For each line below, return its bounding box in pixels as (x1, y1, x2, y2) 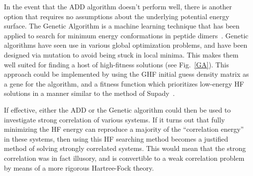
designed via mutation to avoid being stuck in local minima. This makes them (4, 49, 239, 59)
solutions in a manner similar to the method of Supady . (4, 88, 175, 98)
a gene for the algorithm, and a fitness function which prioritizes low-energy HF (4, 78, 244, 88)
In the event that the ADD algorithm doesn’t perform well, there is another (4, 1, 232, 11)
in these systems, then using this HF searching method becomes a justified (4, 133, 228, 144)
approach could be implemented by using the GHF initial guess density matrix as (4, 69, 249, 79)
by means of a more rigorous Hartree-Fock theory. (4, 162, 154, 173)
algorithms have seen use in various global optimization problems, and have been (4, 40, 248, 50)
